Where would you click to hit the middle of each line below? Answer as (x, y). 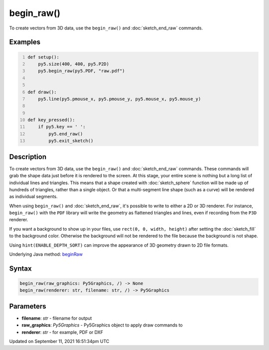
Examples (25, 42)
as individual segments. (33, 197)
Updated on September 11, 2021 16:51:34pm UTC (59, 342)
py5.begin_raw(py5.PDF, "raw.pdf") (81, 71)
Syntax (20, 268)
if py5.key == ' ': (62, 127)
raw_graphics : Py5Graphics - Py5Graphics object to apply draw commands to (102, 325)
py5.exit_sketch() (71, 141)
